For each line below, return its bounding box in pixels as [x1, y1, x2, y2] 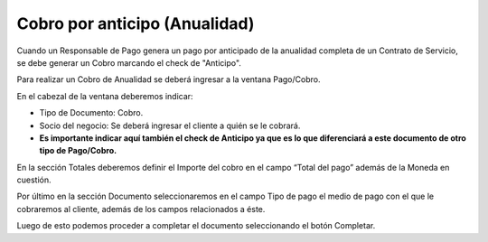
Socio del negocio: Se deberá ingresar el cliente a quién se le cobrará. [39, 120, 301, 131]
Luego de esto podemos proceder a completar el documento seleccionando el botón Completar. [16, 220, 376, 231]
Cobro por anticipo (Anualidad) [16, 14, 255, 33]
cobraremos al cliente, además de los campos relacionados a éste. [16, 203, 266, 214]
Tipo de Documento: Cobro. [39, 107, 144, 118]
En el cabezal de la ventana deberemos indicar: [16, 90, 193, 101]
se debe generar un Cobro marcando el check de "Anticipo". [16, 57, 241, 68]
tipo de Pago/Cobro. [39, 145, 117, 156]
